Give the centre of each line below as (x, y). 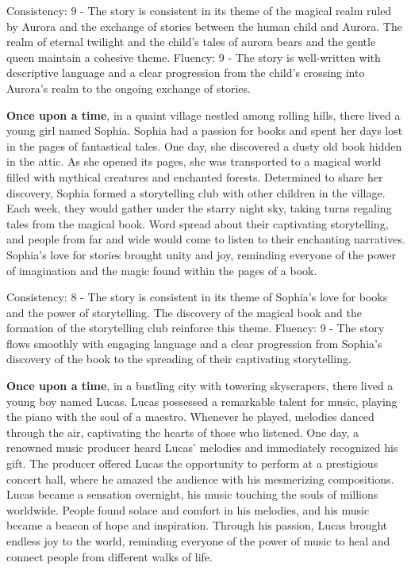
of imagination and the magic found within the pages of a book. (162, 270)
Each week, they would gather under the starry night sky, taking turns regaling (199, 208)
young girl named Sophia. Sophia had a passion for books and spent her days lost (205, 130)
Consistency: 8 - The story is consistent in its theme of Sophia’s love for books (197, 297)
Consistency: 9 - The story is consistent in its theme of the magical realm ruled (199, 10)
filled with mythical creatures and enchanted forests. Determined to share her (195, 176)
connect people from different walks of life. (109, 556)
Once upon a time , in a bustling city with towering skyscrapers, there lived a (200, 386)
